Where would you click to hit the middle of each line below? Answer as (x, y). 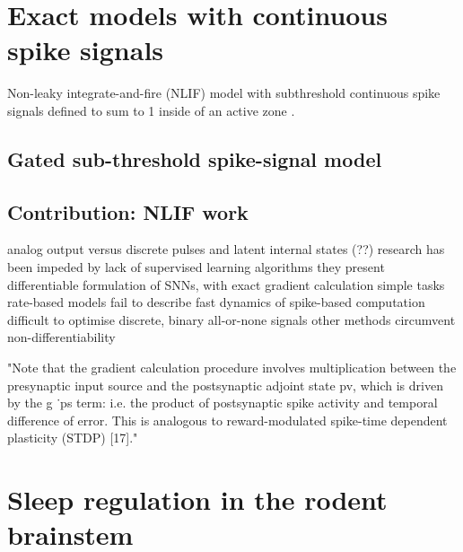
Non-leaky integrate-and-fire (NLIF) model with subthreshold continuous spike (224, 93)
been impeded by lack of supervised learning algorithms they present (196, 267)
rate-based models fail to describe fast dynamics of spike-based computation (216, 302)
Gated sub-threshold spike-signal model (195, 158)
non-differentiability (61, 337)
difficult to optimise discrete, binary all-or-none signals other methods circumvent (231, 319)
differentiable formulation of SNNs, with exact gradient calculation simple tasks (226, 284)
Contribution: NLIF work (128, 211)
